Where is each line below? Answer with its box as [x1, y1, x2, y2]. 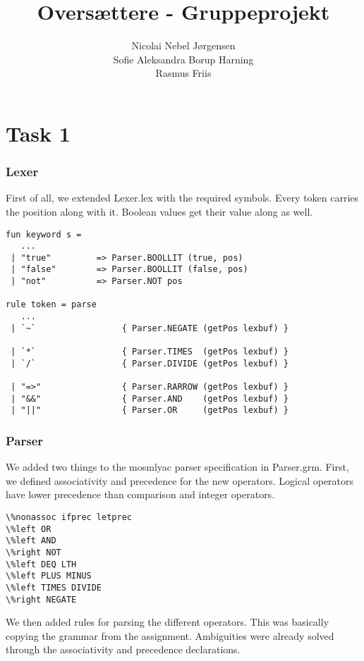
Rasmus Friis [155, 66, 212, 80]
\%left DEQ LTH [6, 559, 77, 569]
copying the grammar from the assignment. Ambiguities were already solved [6, 628, 334, 643]
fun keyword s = [6, 229, 82, 240]
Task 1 [6, 118, 71, 147]
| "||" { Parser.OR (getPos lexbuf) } [11, 405, 289, 416]
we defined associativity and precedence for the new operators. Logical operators [6, 473, 354, 488]
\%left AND [6, 536, 56, 546]
